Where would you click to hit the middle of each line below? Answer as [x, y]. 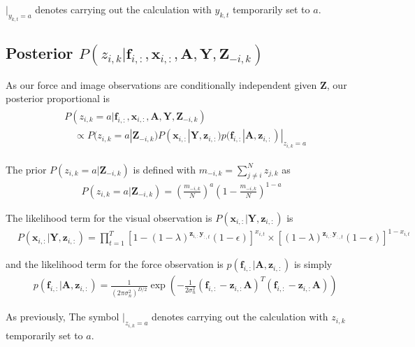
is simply [313, 264]
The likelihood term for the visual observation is [109, 217]
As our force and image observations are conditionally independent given [161, 84]
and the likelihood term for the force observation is [115, 264]
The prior [26, 169]
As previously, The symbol [63, 317]
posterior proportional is [58, 98]
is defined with [165, 169]
